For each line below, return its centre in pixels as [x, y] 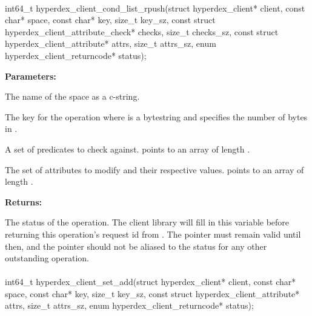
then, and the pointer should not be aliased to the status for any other [136, 246]
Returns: [24, 201]
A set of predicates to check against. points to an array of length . [128, 149]
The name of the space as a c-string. [72, 96]
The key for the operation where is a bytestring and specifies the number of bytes [156, 116]
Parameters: [31, 76]
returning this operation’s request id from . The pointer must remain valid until [153, 234]
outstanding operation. [47, 258]
